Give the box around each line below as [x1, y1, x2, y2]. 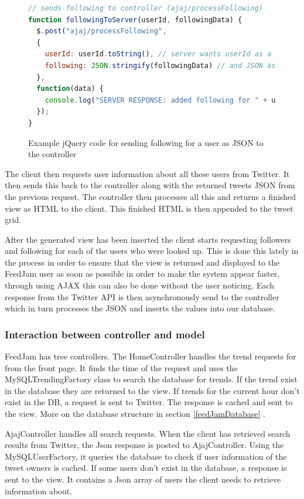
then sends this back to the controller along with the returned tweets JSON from [5, 179, 295, 191]
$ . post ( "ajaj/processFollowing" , [36, 27, 167, 36]
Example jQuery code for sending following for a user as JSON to [28, 136, 264, 148]
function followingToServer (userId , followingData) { [28, 15, 242, 24]
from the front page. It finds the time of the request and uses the [5, 361, 238, 374]
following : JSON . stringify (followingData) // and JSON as [45, 61, 276, 70]
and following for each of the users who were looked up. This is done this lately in [5, 245, 299, 257]
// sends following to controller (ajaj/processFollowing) [28, 4, 263, 12]
